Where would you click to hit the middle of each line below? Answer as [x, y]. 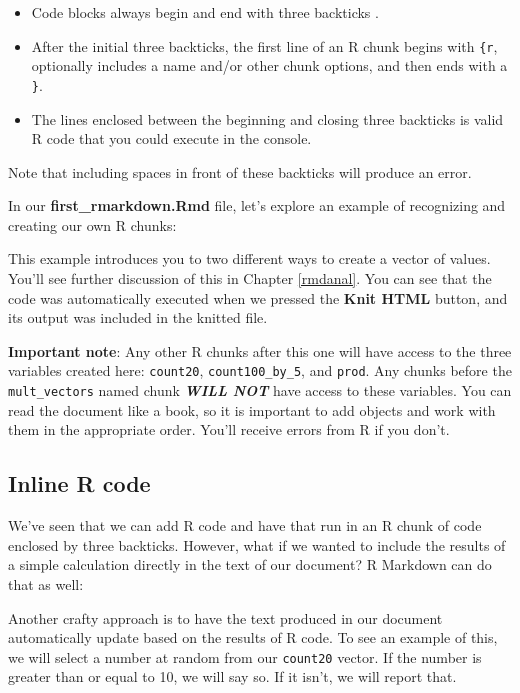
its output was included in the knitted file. [138, 317]
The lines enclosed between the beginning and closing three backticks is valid [267, 118]
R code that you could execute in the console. [171, 138]
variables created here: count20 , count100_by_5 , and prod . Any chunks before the [260, 370]
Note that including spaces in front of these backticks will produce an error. [240, 171]
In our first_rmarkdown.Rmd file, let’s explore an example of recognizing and [257, 205]
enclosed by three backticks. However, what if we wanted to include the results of [257, 544]
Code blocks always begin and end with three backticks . [205, 12]
